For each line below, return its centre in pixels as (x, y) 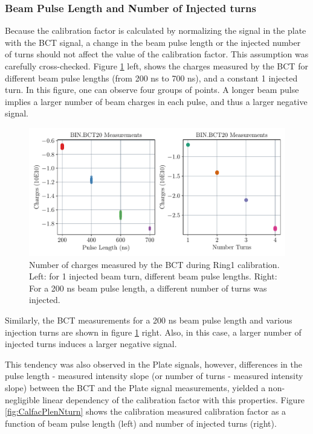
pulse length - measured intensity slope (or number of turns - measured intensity (154, 376)
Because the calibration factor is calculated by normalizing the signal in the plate (156, 30)
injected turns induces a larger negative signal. (91, 344)
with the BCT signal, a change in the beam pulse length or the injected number (153, 42)
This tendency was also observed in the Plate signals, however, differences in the (153, 364)
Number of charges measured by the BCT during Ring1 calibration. (154, 264)
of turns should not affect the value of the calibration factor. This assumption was (157, 54)
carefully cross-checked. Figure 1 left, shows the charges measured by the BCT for (156, 66)
